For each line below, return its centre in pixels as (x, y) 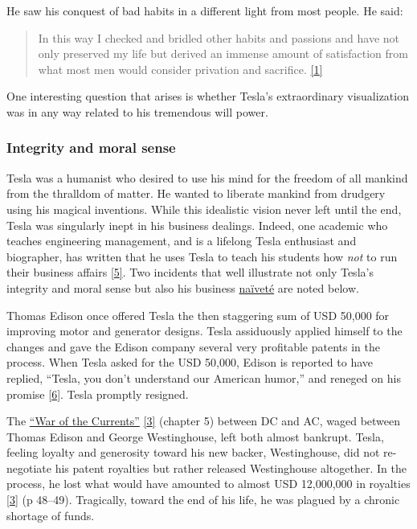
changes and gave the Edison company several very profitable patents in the (193, 346)
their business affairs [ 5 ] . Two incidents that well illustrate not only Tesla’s (190, 272)
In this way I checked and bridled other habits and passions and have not (219, 37)
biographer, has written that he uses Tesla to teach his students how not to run (202, 256)
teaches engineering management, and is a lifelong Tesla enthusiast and (182, 241)
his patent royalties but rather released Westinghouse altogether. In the (231, 467)
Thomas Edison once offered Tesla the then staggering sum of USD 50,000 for (198, 315)
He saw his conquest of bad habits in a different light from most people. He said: (205, 10)
